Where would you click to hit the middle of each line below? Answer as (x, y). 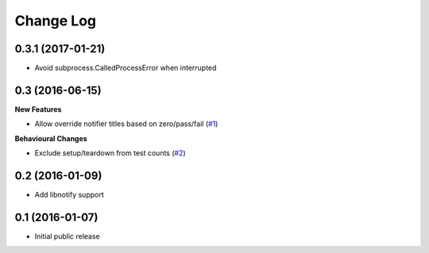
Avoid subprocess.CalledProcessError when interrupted (126, 68)
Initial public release (68, 236)
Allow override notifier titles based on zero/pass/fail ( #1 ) (126, 124)
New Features (38, 109)
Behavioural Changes (51, 138)
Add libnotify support (69, 195)
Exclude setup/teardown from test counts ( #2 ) (110, 153)
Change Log (56, 21)
